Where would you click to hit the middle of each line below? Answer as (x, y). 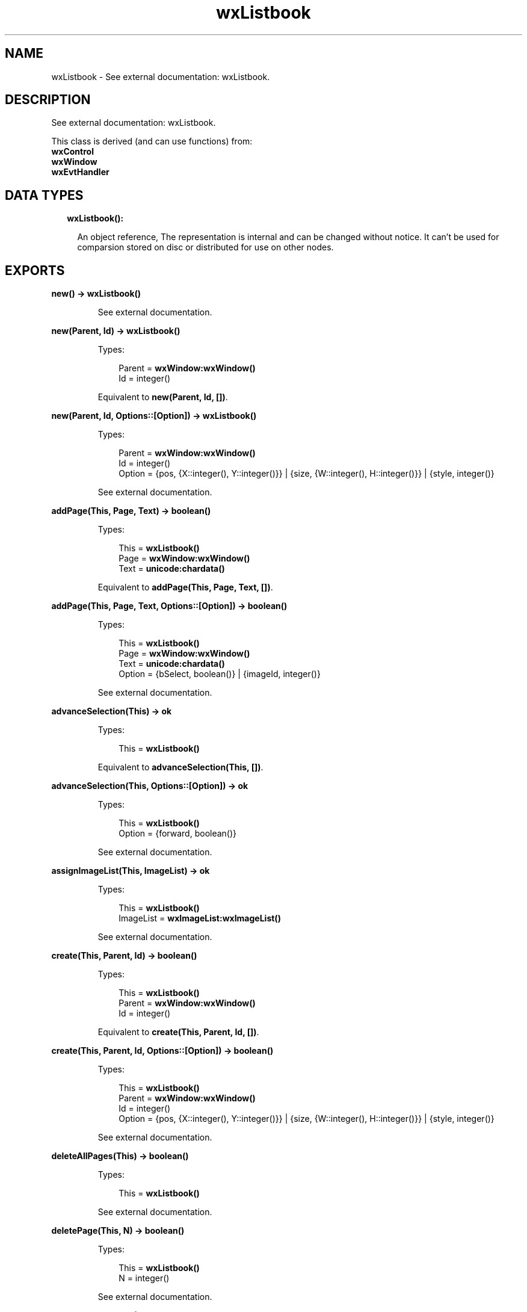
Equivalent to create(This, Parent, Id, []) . (178, 1032)
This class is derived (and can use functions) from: (152, 141)
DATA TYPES (44, 195)
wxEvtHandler (80, 172)
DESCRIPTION (48, 100)
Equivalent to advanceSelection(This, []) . (180, 767)
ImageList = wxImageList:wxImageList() (200, 918)
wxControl (72, 152)
